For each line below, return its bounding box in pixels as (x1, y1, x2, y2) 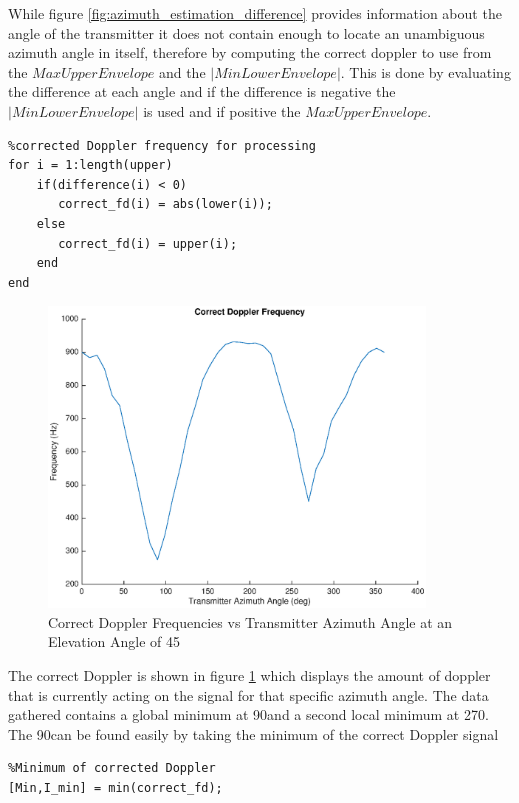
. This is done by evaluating (340, 61, 511, 82)
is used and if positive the (143, 100, 301, 121)
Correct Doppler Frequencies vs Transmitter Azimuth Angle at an (48, 611, 453, 632)
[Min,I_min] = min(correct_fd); (8, 780, 223, 795)
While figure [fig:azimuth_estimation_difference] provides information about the (8, 3, 502, 23)
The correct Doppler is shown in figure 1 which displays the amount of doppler (8, 665, 491, 685)
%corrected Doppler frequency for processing (8, 138, 316, 153)
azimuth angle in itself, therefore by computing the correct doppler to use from (8, 42, 492, 63)
